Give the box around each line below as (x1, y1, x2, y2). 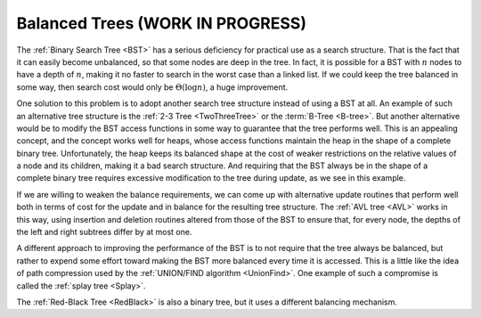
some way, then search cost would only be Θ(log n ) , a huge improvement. (16, 81, 289, 93)
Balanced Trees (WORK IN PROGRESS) (16, 13, 307, 33)
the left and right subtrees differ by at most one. (16, 227, 192, 238)
